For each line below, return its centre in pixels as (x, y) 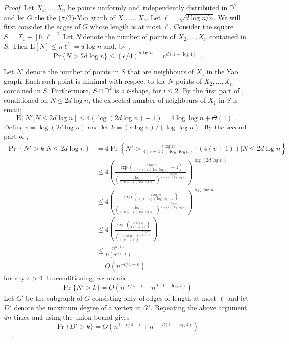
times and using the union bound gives (72, 317)
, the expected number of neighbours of (147, 100)
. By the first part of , (211, 90)
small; (13, 110)
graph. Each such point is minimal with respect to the (85, 81)
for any (15, 278)
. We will (227, 17)
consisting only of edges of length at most (154, 297)
